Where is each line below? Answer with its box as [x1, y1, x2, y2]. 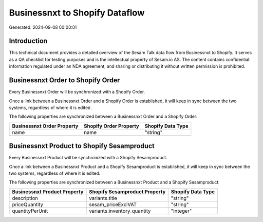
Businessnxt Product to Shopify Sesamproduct [9, 142, 155, 150]
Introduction [9, 37, 48, 45]
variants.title [89, 195, 117, 202]
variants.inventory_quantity [89, 207, 151, 214]
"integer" [171, 207, 192, 214]
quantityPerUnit [12, 207, 48, 214]
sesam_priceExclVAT [89, 201, 137, 208]
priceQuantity [12, 201, 43, 208]
